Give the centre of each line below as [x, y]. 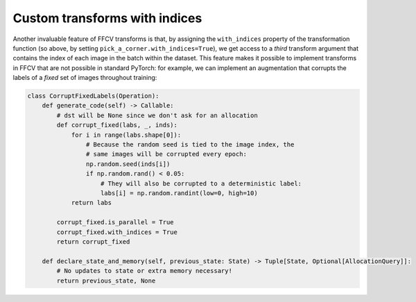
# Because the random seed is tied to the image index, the [190, 145]
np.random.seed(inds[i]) [128, 164]
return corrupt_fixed [93, 242]
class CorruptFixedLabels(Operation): [93, 96]
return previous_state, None [106, 280]
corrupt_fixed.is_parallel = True [115, 223]
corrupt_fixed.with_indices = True [117, 232]
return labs [92, 203]
